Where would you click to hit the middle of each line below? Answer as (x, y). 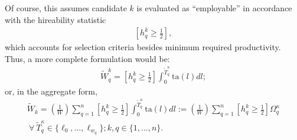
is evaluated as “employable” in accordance (214, 8)
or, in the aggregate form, (51, 91)
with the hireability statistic (56, 19)
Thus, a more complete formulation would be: (87, 58)
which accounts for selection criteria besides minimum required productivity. (143, 47)
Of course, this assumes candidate (66, 8)
